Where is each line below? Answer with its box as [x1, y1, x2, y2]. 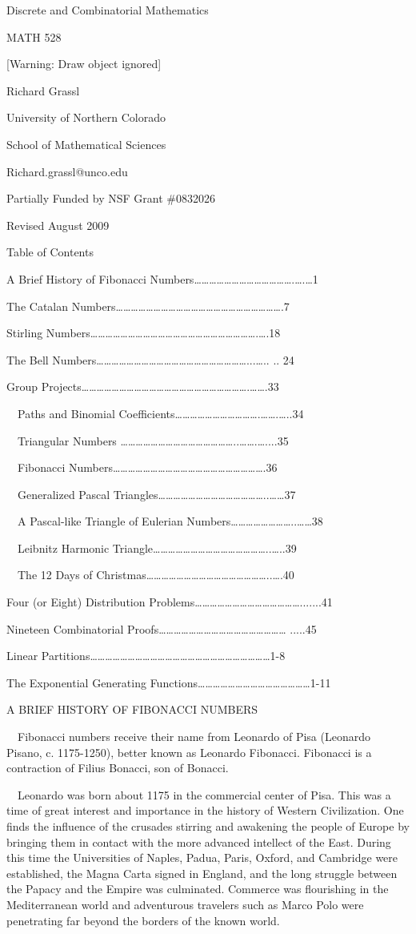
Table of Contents [6, 244, 94, 260]
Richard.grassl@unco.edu [6, 163, 128, 179]
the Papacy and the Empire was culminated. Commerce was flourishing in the [6, 880, 389, 897]
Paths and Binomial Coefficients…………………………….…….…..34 [17, 405, 304, 421]
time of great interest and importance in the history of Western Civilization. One [6, 802, 404, 819]
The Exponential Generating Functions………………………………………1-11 [6, 674, 331, 690]
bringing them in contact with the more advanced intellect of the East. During [6, 833, 391, 850]
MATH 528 [6, 28, 62, 45]
